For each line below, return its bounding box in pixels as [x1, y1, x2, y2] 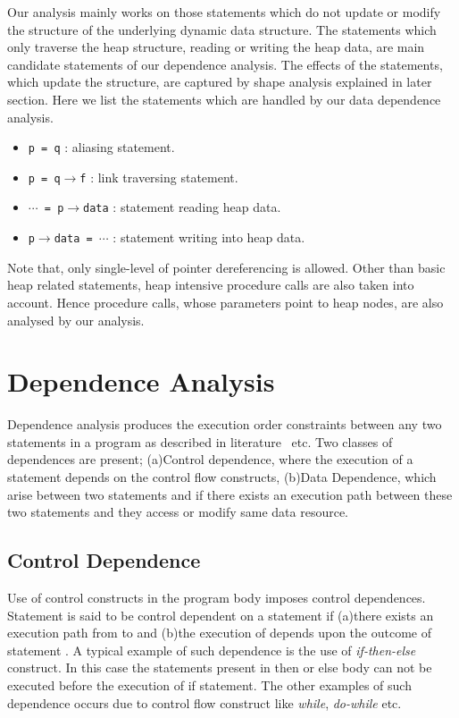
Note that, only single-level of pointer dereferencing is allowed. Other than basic [7, 258, 446, 276]
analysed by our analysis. [7, 310, 145, 329]
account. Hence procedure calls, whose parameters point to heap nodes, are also [7, 292, 444, 311]
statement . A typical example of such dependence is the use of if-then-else [7, 640, 416, 659]
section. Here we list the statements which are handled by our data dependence [7, 89, 441, 108]
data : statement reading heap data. [83, 198, 281, 216]
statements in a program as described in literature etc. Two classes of [7, 432, 393, 451]
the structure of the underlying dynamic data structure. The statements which [7, 20, 437, 38]
